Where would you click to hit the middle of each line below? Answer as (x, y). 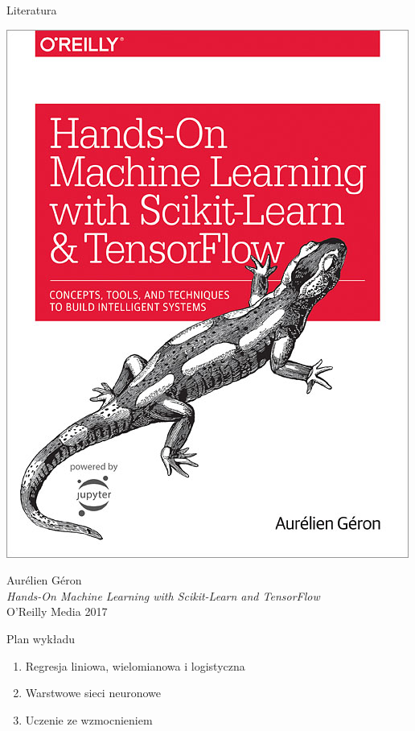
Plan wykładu (41, 638)
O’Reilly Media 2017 (57, 611)
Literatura (32, 10)
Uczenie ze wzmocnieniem (89, 719)
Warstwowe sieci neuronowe (93, 693)
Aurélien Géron (44, 580)
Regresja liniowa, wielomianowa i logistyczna (135, 665)
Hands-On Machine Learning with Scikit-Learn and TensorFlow (163, 595)
